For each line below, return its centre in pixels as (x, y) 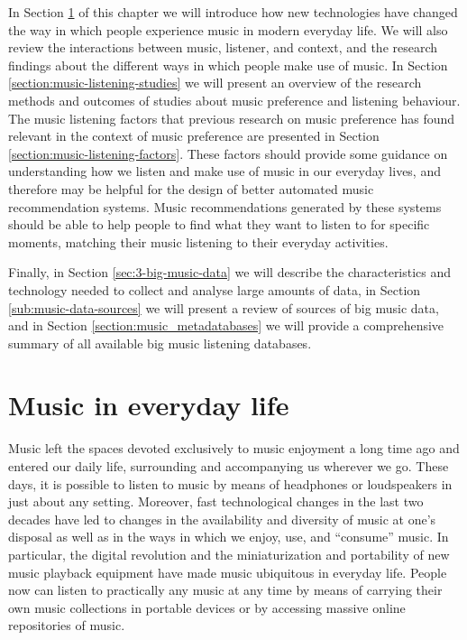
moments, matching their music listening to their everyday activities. (198, 241)
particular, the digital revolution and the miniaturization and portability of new (229, 554)
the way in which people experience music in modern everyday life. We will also (228, 29)
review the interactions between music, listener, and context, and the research (223, 47)
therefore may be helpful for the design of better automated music (191, 188)
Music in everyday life (149, 405)
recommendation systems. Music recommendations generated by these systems (225, 206)
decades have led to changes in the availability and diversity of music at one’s (222, 519)
